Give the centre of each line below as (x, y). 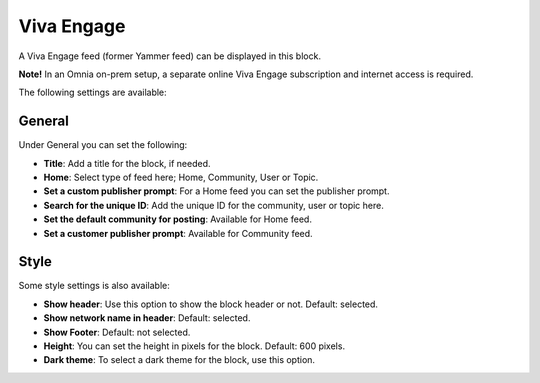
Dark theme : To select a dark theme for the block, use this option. (179, 360)
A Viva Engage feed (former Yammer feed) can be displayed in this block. (170, 56)
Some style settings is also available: (94, 286)
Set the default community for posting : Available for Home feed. (177, 219)
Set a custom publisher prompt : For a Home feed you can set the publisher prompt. (216, 191)
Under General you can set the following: (103, 145)
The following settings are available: (92, 92)
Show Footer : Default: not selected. (117, 332)
